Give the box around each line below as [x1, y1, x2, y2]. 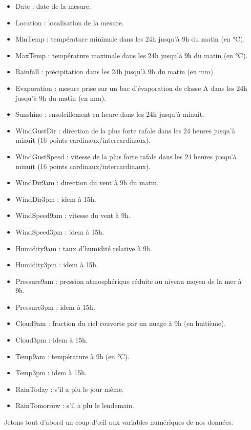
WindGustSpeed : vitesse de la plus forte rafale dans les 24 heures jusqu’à [15, 151, 237, 161]
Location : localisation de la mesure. [15, 17, 124, 27]
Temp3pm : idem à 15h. [15, 367, 87, 378]
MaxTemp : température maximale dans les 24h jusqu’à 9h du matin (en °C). [15, 50, 248, 60]
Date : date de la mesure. [15, 1, 91, 11]
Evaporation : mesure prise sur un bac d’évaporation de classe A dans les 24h [15, 83, 247, 93]
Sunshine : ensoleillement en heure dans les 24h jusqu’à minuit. [15, 109, 205, 119]
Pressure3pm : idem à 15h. [15, 301, 95, 312]
